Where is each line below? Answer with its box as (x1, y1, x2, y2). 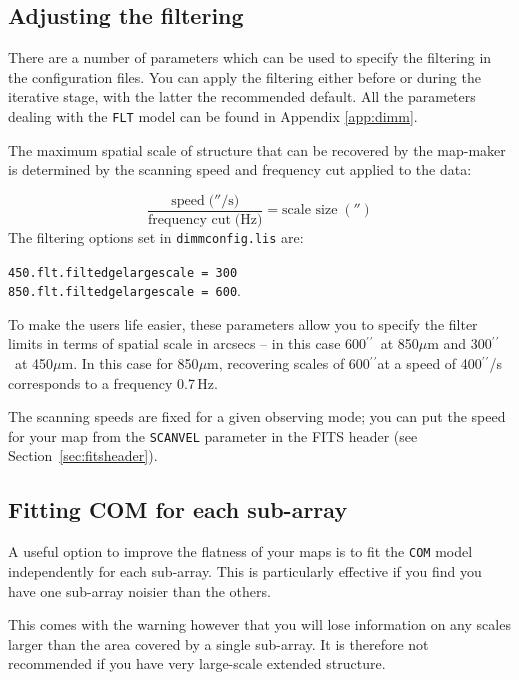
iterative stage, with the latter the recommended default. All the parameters (8, 86, 476, 107)
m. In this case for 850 (61, 353, 199, 374)
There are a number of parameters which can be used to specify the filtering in (8, 47, 492, 68)
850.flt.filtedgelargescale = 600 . (8, 280, 241, 301)
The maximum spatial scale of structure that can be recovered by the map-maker (8, 139, 506, 160)
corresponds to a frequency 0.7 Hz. (8, 372, 218, 393)
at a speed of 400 (377, 353, 482, 374)
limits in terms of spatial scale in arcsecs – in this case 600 (8, 333, 367, 354)
